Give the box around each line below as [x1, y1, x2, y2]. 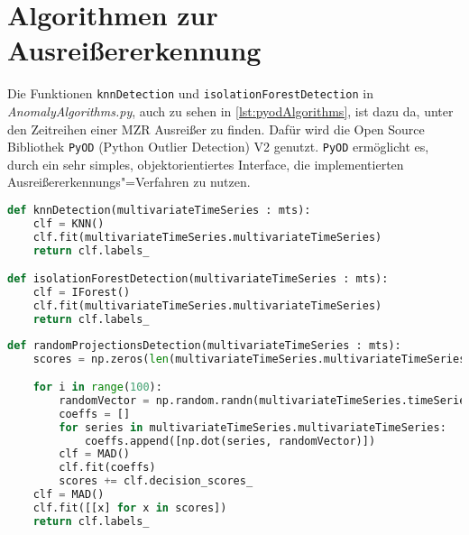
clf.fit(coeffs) [59, 461, 156, 475]
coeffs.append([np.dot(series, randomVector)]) [84, 434, 376, 447]
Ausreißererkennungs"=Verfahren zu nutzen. [7, 172, 251, 191]
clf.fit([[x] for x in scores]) [32, 501, 227, 514]
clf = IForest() [32, 286, 131, 300]
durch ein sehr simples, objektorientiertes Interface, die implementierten [7, 154, 404, 173]
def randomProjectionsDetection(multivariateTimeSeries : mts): [7, 338, 401, 352]
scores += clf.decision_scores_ [59, 475, 253, 488]
